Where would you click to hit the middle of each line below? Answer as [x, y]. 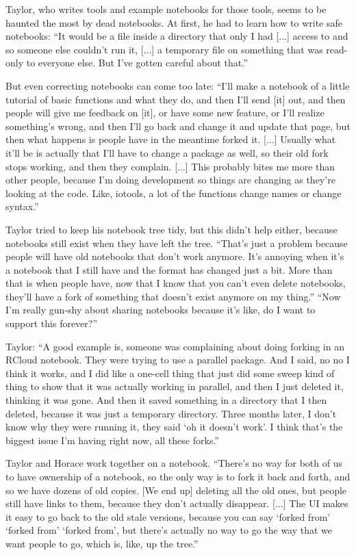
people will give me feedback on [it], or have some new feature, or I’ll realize [165, 113]
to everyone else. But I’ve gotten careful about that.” [137, 63]
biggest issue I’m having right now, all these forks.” [112, 440]
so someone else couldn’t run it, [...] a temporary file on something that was [164, 49]
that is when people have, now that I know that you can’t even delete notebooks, [176, 283]
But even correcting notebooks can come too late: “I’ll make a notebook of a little [178, 85]
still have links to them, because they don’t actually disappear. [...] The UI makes [177, 503]
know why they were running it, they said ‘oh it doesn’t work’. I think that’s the [174, 427]
